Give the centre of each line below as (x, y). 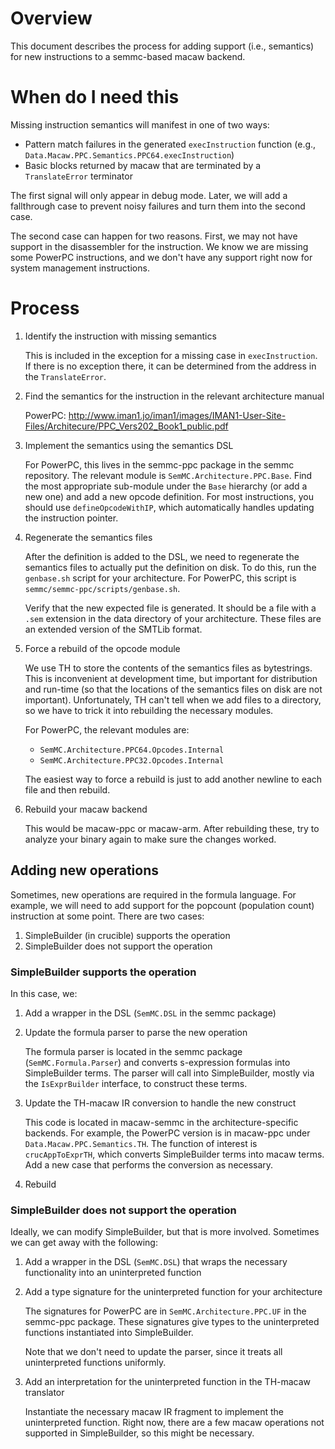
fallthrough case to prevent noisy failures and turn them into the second (158, 206)
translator (44, 1393)
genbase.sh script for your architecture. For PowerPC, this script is (160, 578)
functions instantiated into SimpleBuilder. (109, 1333)
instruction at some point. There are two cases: (107, 916)
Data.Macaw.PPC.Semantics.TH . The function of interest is (141, 1143)
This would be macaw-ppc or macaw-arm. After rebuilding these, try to (172, 828)
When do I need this (95, 97)
